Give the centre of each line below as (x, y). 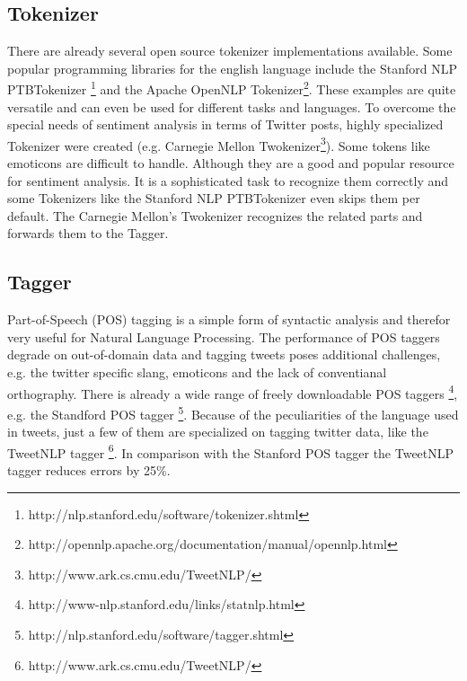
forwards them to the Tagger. (88, 233)
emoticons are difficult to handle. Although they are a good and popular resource (231, 163)
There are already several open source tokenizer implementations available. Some (230, 51)
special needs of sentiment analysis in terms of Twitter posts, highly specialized (225, 124)
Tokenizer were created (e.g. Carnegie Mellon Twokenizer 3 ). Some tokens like (219, 144)
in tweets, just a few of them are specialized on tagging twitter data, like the (218, 432)
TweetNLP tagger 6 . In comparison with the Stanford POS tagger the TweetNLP (231, 451)
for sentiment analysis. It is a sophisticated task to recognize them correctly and (228, 180)
